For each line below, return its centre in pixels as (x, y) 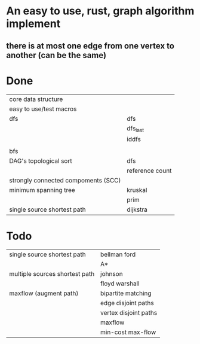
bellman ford (118, 254)
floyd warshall (120, 284)
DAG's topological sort (41, 161)
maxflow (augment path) (44, 293)
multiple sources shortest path (52, 273)
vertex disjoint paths (129, 312)
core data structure (36, 99)
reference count (149, 171)
